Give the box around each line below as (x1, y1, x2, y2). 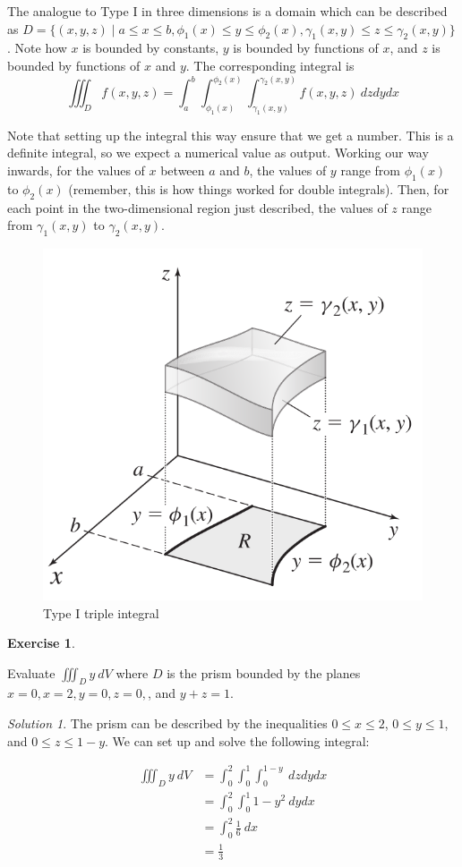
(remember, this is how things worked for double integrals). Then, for (68, 179, 449, 198)
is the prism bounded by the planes (167, 663, 361, 682)
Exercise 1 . (7, 633, 75, 652)
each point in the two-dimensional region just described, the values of (7, 198, 388, 217)
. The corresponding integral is (185, 55, 355, 74)
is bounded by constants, (82, 38, 219, 57)
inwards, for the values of (7, 160, 145, 179)
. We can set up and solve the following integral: (105, 731, 370, 750)
